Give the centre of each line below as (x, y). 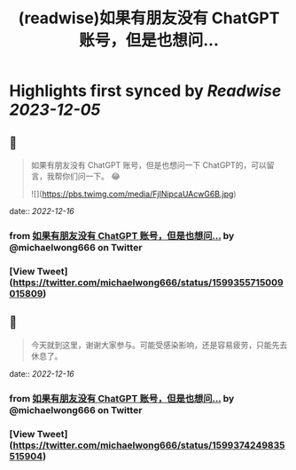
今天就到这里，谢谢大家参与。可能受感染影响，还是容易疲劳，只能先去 (159, 345)
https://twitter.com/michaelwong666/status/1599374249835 (149, 445)
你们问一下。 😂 (91, 176)
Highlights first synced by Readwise (145, 91)
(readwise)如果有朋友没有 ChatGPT (149, 18)
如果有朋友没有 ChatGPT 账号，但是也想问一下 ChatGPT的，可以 (149, 165)
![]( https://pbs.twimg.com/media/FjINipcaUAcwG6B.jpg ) (133, 194)
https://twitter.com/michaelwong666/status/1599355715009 (148, 283)
